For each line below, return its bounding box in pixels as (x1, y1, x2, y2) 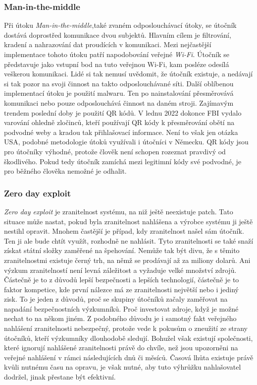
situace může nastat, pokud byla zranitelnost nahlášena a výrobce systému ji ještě (4, 216, 253, 226)
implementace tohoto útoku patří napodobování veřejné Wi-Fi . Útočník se (4, 49, 229, 59)
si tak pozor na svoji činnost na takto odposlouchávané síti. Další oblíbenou (4, 78, 234, 88)
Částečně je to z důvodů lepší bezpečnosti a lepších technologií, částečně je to (4, 274, 239, 285)
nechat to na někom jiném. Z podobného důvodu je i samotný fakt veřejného (4, 313, 237, 323)
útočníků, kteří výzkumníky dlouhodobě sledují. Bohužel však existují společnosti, (4, 332, 253, 343)
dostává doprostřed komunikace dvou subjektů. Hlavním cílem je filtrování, (4, 29, 231, 40)
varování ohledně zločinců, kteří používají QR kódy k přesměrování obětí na (4, 117, 235, 128)
